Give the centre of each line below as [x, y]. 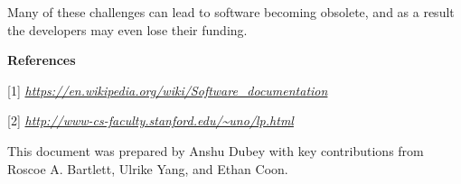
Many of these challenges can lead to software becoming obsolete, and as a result [231, 12]
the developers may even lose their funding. [127, 29]
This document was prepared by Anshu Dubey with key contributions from [216, 150]
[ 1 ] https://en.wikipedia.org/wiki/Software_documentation [168, 90]
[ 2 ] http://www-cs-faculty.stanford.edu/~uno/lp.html [151, 120]
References [42, 60]
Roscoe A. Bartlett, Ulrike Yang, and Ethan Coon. [148, 168]
